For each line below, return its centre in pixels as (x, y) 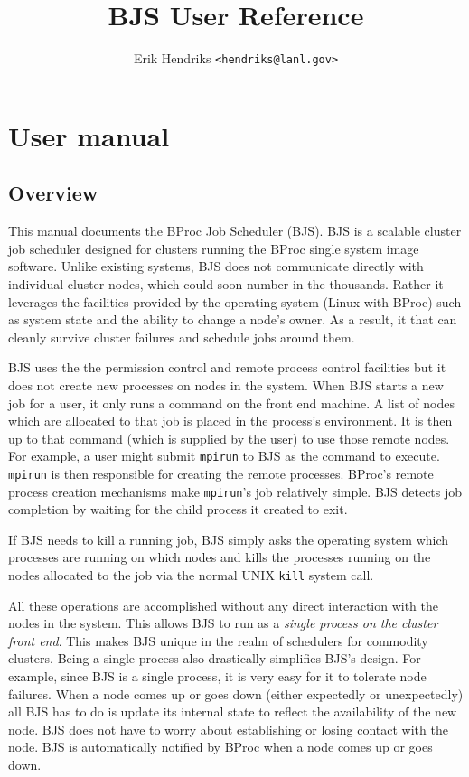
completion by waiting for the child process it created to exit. (178, 509)
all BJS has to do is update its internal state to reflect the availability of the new (233, 711)
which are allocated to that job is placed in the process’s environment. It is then (230, 421)
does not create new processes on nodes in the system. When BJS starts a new (226, 384)
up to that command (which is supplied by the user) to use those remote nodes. (229, 438)
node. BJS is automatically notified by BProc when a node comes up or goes (220, 747)
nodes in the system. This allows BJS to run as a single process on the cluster (223, 623)
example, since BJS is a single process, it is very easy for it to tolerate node (217, 676)
